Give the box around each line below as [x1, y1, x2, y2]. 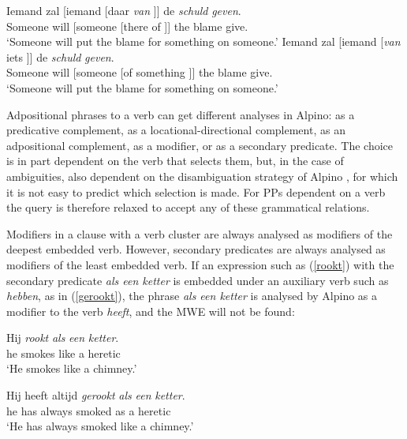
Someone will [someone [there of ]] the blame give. [6, 17, 248, 34]
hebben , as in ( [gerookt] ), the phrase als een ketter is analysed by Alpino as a [6, 287, 378, 304]
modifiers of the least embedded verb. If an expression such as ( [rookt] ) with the [6, 256, 394, 272]
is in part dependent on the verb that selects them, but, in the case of [6, 152, 344, 169]
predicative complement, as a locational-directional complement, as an [6, 122, 345, 138]
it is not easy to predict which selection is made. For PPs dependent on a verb [6, 183, 386, 200]
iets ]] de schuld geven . [6, 48, 114, 65]
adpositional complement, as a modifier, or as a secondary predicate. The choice [6, 137, 394, 153]
